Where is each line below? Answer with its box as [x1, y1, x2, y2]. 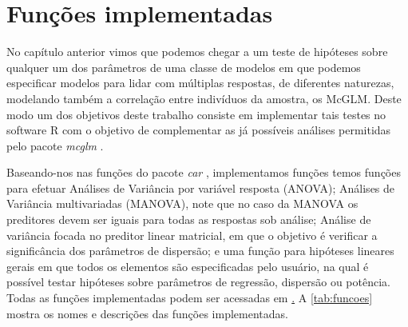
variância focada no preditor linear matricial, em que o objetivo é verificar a [6, 226, 378, 243]
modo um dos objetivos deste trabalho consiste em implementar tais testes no [6, 106, 386, 122]
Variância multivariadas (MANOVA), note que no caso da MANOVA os [6, 195, 358, 212]
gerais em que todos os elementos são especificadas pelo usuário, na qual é [6, 257, 369, 274]
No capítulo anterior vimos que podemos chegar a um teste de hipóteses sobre [6, 43, 388, 60]
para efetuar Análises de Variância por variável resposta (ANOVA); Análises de [6, 179, 395, 196]
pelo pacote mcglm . [6, 137, 104, 154]
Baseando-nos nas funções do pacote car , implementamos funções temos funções [6, 164, 401, 181]
